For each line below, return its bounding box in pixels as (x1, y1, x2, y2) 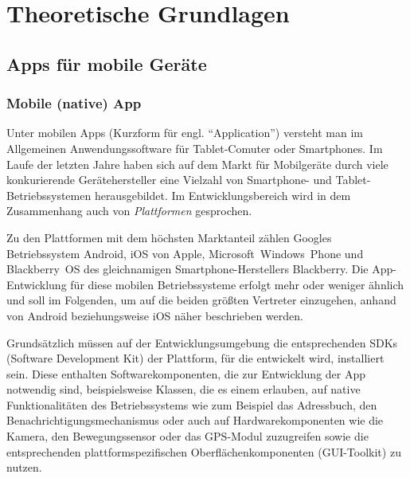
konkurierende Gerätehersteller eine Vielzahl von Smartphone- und (6, 171, 332, 188)
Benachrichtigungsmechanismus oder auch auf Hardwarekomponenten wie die (6, 412, 384, 429)
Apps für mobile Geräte (6, 51, 207, 76)
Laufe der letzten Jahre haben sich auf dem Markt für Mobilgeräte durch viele (6, 155, 389, 172)
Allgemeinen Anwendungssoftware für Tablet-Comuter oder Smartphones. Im (6, 139, 383, 156)
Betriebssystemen (6, 186, 92, 203)
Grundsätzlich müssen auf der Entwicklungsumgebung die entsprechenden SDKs (6, 334, 398, 351)
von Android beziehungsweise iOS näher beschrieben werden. (6, 307, 303, 323)
